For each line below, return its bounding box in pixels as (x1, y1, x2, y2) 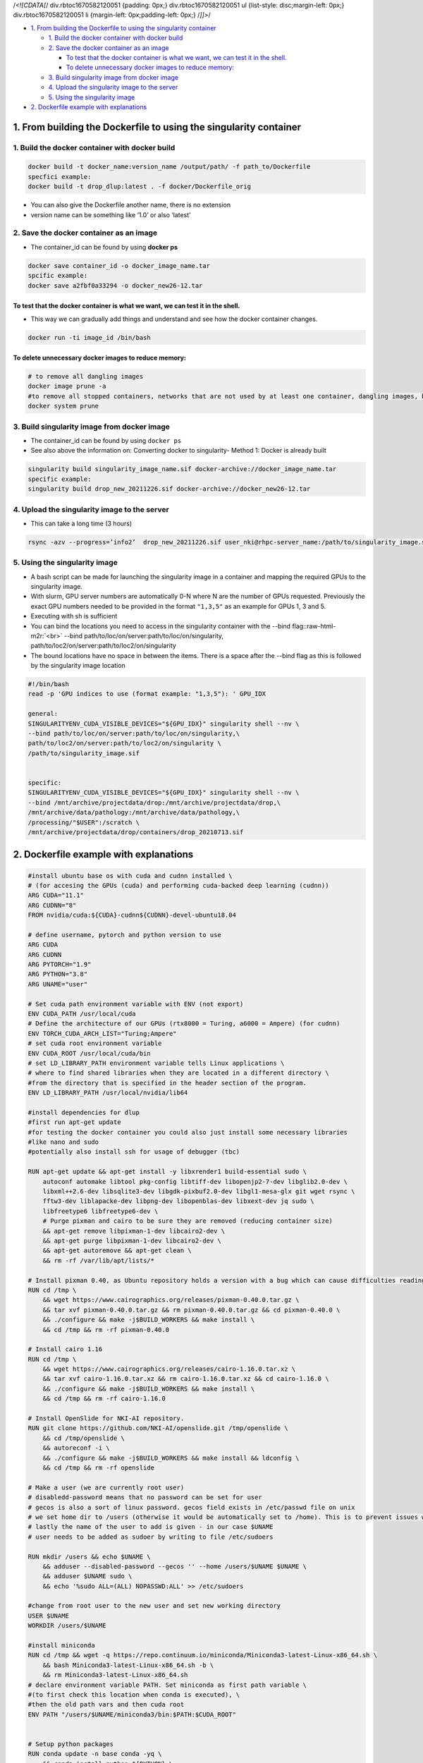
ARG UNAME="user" (27, 980, 88, 988)
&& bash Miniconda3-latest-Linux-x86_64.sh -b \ (42, 1661, 214, 1669)
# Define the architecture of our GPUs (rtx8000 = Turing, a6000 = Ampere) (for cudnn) (27, 1020, 341, 1027)
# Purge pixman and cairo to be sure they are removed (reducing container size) (42, 1217, 333, 1225)
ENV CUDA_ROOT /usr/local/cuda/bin (27, 1049, 151, 1057)
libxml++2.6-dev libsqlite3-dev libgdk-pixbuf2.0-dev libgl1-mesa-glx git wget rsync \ (42, 1188, 355, 1195)
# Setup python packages (27, 1740, 114, 1748)
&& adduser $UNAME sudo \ (42, 1573, 133, 1580)
